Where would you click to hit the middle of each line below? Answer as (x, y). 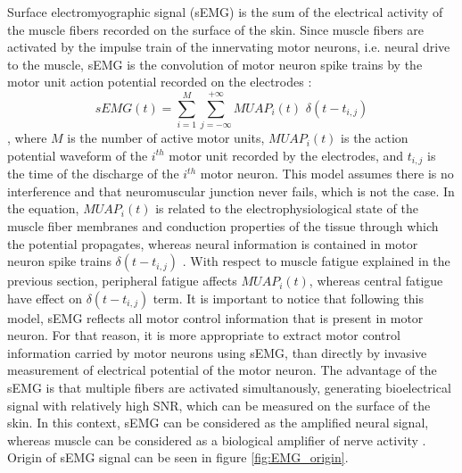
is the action (375, 138)
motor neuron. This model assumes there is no (327, 174)
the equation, (43, 208)
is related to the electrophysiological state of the (287, 208)
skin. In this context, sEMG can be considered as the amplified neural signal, (218, 423)
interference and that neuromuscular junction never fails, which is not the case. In (231, 191)
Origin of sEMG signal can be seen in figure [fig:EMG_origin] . (178, 457)
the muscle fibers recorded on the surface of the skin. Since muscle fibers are (215, 29)
